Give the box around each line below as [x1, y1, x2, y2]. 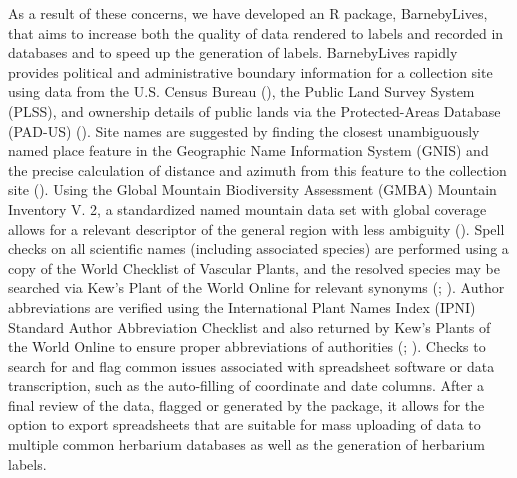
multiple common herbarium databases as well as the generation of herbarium [8, 434, 485, 455]
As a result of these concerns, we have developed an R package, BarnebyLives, [8, 3, 488, 23]
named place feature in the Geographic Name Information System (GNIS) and [8, 140, 489, 161]
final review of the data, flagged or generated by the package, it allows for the [8, 394, 485, 415]
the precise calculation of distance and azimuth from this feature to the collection [8, 159, 507, 180]
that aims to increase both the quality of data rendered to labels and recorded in [8, 22, 504, 43]
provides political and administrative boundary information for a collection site [8, 61, 493, 82]
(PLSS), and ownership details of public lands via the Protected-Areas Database [8, 100, 501, 121]
